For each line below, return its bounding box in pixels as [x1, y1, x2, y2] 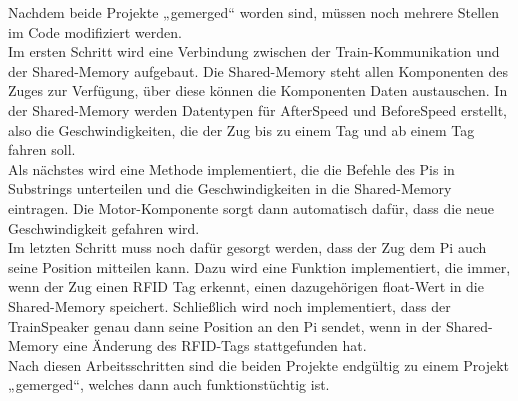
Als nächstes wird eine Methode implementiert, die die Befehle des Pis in [8, 158, 455, 179]
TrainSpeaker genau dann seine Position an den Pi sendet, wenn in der [8, 315, 442, 336]
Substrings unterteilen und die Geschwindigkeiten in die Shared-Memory [8, 178, 452, 199]
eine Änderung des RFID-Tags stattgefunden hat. [63, 335, 367, 356]
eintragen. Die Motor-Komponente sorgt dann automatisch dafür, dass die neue [8, 197, 495, 218]
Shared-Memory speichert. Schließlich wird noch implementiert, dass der [8, 295, 451, 316]
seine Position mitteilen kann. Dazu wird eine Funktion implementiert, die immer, [8, 256, 511, 277]
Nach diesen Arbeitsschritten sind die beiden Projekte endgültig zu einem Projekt [8, 354, 509, 375]
